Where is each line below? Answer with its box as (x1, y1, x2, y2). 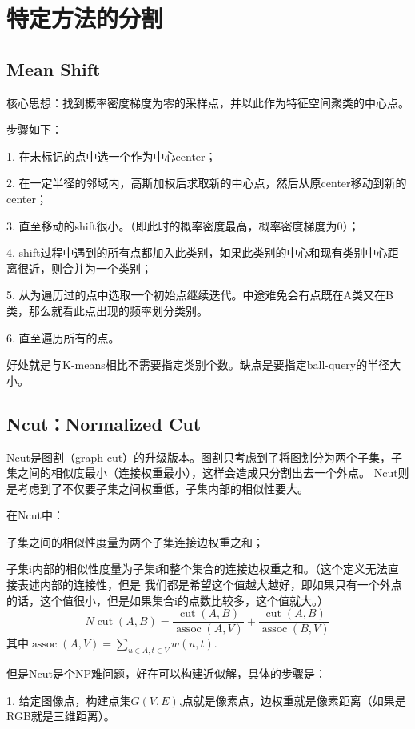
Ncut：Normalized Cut (6, 411, 202, 435)
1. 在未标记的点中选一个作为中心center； (6, 147, 217, 164)
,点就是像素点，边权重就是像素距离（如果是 (178, 691, 406, 708)
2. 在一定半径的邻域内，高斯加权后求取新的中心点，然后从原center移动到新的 (6, 174, 407, 191)
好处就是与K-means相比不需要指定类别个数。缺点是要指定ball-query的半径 (6, 356, 390, 373)
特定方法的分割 (6, 2, 164, 34)
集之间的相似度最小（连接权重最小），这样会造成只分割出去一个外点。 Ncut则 (6, 464, 409, 481)
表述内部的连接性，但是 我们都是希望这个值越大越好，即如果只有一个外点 (17, 576, 402, 593)
